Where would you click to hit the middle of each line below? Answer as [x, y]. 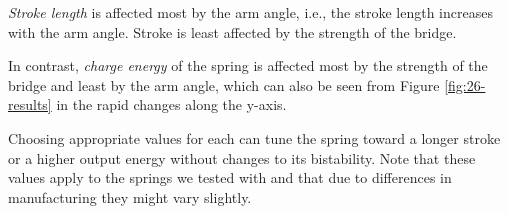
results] [30, 104]
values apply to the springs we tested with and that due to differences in [230, 177]
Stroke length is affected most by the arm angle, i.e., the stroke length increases [250, 12]
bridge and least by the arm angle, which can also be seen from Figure [224, 84]
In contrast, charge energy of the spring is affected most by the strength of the [248, 65]
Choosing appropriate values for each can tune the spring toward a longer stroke [254, 137]
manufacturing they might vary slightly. [130, 196]
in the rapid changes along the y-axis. [171, 104]
